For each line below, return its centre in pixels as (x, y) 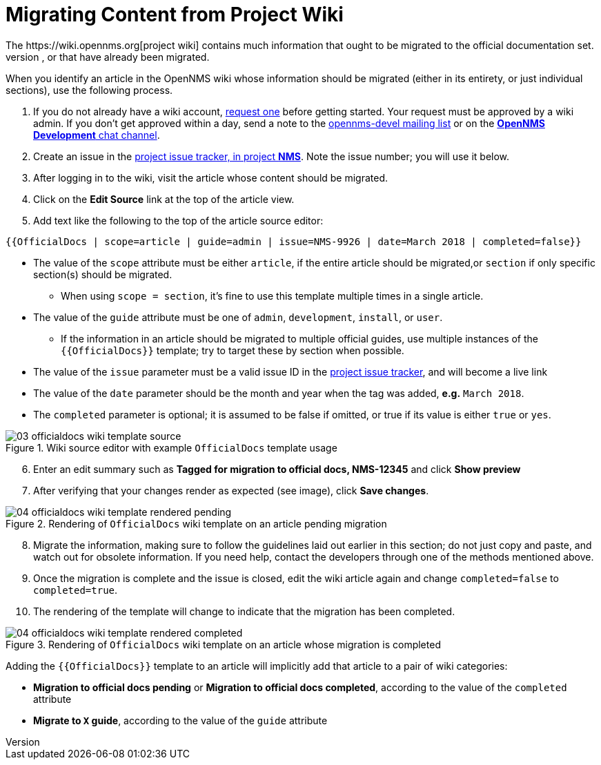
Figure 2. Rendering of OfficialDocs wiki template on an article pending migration (196, 523)
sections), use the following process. (89, 90)
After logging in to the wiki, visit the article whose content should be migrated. (211, 177)
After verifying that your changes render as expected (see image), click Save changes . (231, 490)
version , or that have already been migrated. (108, 57)
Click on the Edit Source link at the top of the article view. (164, 199)
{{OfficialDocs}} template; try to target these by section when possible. (233, 350)
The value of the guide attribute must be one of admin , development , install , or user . (238, 317)
